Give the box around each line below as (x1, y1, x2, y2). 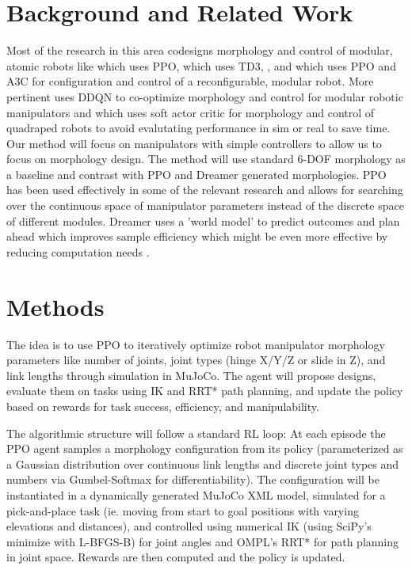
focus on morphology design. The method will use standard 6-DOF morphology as (6, 150, 406, 167)
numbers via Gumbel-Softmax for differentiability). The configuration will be (6, 471, 380, 488)
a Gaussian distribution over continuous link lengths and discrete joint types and (6, 455, 399, 472)
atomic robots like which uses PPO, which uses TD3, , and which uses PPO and (6, 57, 396, 74)
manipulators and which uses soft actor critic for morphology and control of (6, 104, 375, 120)
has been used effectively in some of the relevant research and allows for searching (6, 181, 403, 198)
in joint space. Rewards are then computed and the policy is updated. (6, 549, 345, 565)
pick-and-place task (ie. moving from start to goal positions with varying (6, 502, 359, 519)
